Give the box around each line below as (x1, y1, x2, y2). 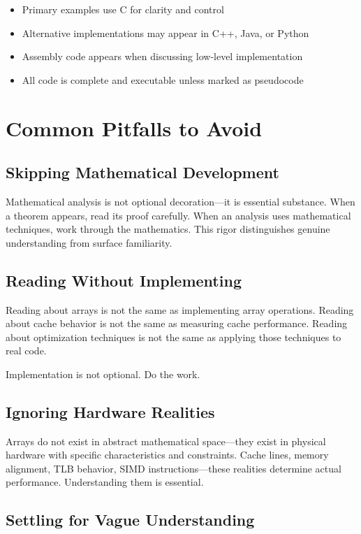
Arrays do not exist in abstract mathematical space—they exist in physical (6, 433, 326, 448)
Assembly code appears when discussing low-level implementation (22, 49, 303, 64)
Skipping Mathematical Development (6, 161, 279, 183)
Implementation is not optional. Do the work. (6, 366, 200, 381)
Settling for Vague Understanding (6, 509, 255, 531)
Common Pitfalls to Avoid (6, 113, 263, 142)
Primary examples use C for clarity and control (22, 2, 224, 16)
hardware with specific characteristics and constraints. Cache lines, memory (6, 447, 329, 462)
